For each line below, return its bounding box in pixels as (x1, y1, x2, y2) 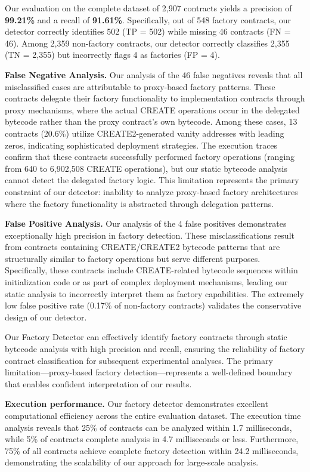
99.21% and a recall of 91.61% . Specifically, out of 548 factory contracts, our (5, 13, 291, 26)
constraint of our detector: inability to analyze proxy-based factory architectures (5, 185, 298, 198)
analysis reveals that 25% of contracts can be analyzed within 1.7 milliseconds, (5, 421, 292, 433)
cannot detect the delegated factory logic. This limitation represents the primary (5, 174, 299, 186)
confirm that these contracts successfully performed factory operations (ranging (5, 150, 295, 163)
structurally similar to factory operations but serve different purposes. (5, 252, 261, 264)
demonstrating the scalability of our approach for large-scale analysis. (5, 456, 259, 468)
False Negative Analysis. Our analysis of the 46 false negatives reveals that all (5, 68, 303, 81)
